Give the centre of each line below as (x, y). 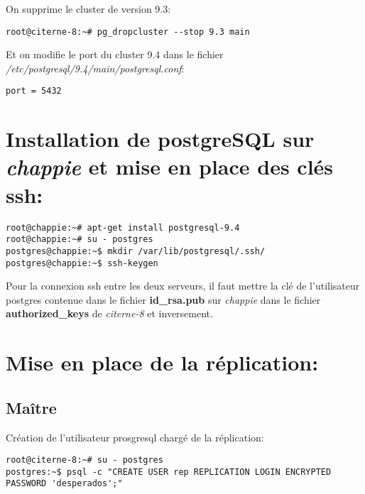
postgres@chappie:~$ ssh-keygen (82, 263)
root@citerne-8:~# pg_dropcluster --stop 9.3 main (128, 32)
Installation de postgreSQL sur (160, 139)
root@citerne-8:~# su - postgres (85, 460)
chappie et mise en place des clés (170, 167)
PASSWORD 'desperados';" (64, 484)
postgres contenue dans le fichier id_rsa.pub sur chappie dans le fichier (163, 299)
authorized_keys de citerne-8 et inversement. (109, 313)
